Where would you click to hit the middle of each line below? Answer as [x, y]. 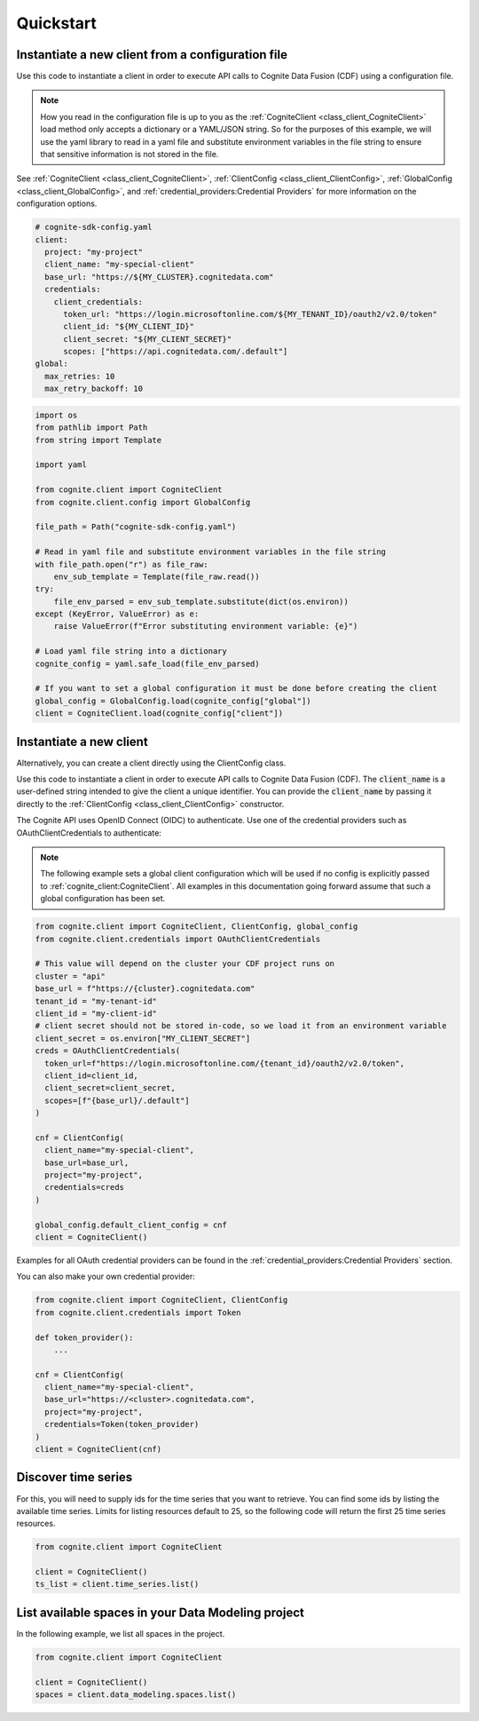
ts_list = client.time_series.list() [117, 1584]
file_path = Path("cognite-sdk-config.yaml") [136, 527]
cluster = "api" [71, 976]
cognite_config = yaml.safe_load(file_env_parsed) [148, 663]
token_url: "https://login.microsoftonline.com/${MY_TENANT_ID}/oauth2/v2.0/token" [251, 314]
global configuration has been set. [103, 899]
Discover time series [75, 1477]
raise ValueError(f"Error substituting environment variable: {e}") [206, 627]
